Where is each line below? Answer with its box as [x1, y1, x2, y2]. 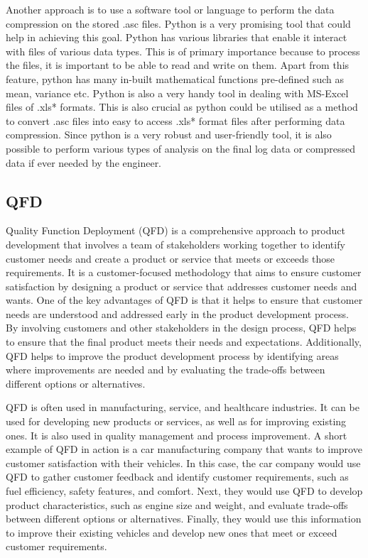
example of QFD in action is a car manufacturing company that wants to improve [6, 442, 362, 456]
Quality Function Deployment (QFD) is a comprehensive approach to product [6, 223, 345, 238]
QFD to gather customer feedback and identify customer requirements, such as [6, 469, 349, 484]
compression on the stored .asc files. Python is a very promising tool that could [6, 16, 351, 31]
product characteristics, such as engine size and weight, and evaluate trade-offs [6, 497, 348, 512]
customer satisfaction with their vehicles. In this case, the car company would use [6, 455, 361, 470]
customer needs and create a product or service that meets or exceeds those [6, 251, 335, 266]
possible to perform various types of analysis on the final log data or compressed [6, 141, 355, 155]
